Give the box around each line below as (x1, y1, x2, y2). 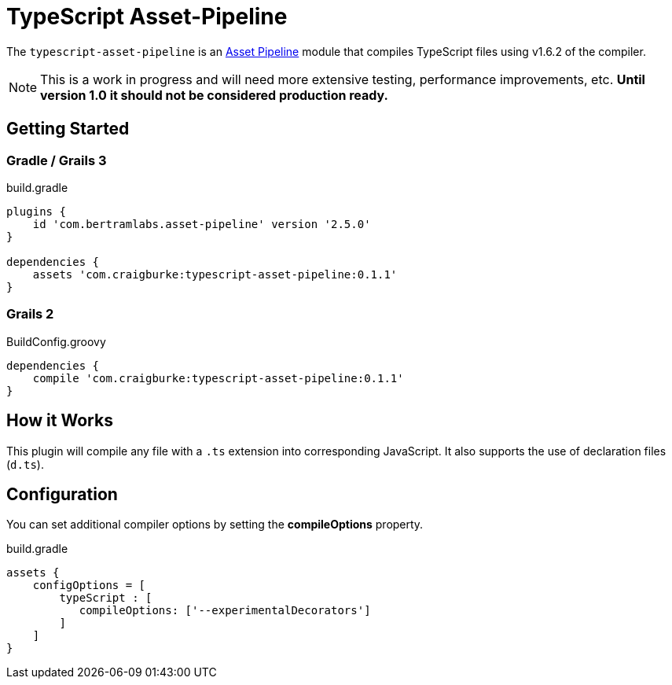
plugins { (6, 204, 66, 218)
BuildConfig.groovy (6, 334, 106, 348)
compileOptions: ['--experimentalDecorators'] (79, 604, 371, 617)
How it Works (6, 411, 113, 431)
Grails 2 (6, 306, 54, 322)
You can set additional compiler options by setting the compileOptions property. (6, 517, 424, 532)
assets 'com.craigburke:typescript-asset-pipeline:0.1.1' (32, 267, 398, 281)
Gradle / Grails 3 (6, 152, 107, 168)
